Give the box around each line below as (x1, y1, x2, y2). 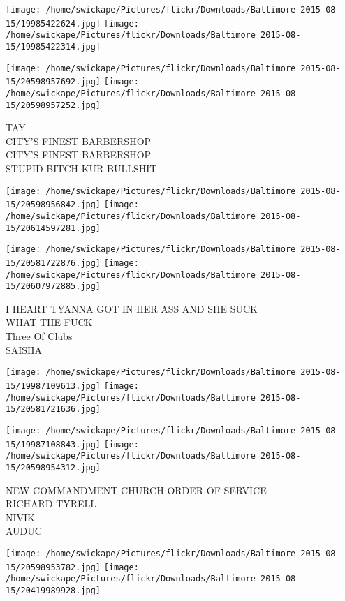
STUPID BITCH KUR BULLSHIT (6, 161, 157, 176)
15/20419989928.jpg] (6, 585, 101, 595)
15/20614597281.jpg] (6, 223, 101, 233)
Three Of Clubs (6, 329, 73, 343)
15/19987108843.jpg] (6, 439, 101, 450)
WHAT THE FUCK (6, 315, 93, 329)
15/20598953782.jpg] (6, 562, 101, 572)
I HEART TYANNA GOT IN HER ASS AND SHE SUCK (6, 301, 258, 316)
